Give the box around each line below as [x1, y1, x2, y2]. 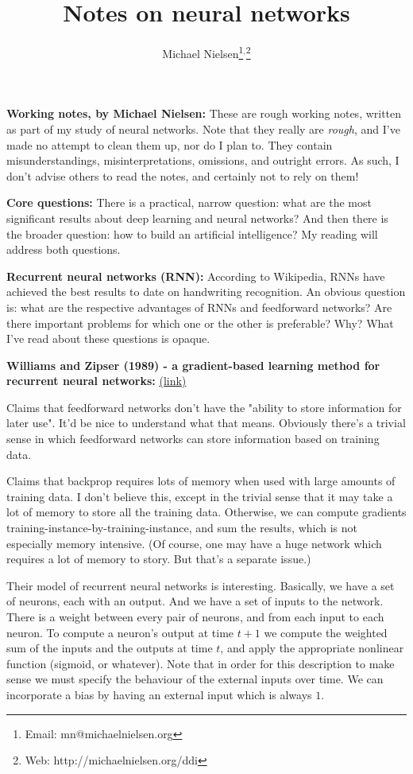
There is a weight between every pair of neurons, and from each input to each [6, 609, 384, 624]
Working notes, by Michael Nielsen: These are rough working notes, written [6, 105, 402, 122]
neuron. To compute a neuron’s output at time [6, 624, 234, 640]
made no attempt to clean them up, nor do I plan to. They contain [6, 136, 333, 153]
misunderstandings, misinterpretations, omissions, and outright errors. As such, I [6, 152, 399, 169]
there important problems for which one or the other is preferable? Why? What [6, 314, 394, 331]
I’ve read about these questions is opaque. [6, 330, 210, 347]
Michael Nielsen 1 [162, 43, 244, 61]
